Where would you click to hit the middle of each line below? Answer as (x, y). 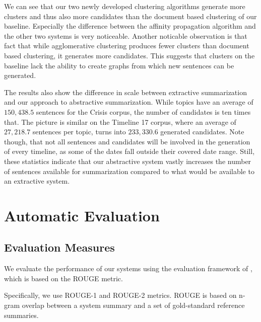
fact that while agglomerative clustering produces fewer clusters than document (127, 46)
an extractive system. (37, 181)
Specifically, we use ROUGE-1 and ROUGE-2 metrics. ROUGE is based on (120, 295)
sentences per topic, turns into (79, 132)
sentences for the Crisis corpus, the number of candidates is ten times (143, 111)
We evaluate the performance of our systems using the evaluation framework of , (128, 268)
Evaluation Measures (59, 247)
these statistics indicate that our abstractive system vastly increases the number (128, 161)
